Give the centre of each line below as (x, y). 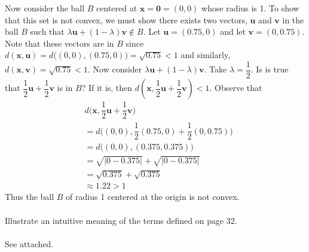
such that (47, 31)
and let (233, 31)
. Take (215, 69)
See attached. (29, 243)
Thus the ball (30, 197)
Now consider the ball (45, 8)
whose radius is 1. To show (250, 8)
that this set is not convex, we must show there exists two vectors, (126, 19)
